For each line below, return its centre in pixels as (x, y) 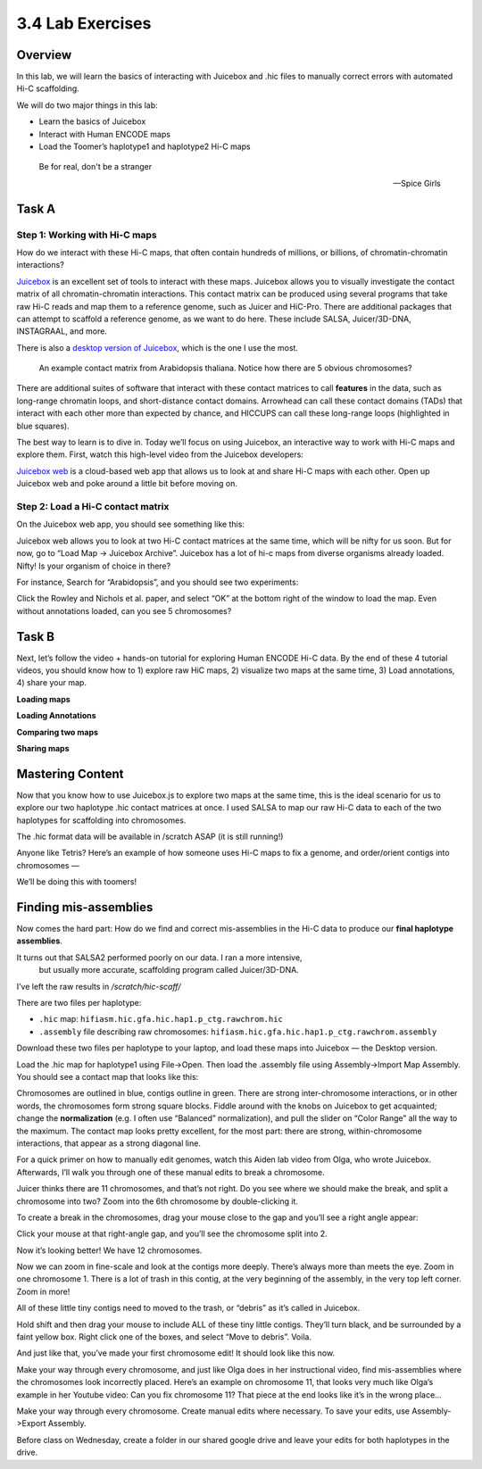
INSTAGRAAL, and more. (62, 331)
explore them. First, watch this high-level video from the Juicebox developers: (160, 454)
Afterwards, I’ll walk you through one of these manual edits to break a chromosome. (170, 1172)
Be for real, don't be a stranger (96, 167)
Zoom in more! (43, 1291)
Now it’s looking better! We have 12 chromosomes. (109, 1250)
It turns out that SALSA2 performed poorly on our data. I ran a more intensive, (159, 957)
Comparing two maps (57, 732)
